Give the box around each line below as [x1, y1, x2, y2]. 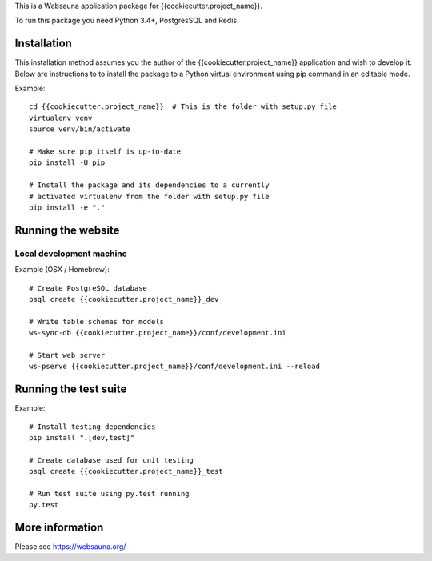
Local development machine [14, 248, 127, 259]
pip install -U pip [29, 158, 106, 167]
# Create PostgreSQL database [29, 283, 148, 292]
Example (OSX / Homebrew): [14, 265, 110, 274]
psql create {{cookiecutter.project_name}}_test [29, 467, 223, 476]
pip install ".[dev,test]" [29, 433, 135, 442]
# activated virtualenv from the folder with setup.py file [29, 192, 270, 201]
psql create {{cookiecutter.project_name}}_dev [29, 295, 219, 303]
